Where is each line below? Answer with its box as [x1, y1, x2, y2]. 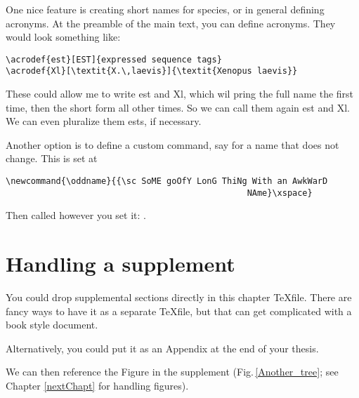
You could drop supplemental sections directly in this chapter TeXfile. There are [6, 290, 352, 305]
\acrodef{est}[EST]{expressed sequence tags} [6, 54, 222, 65]
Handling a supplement [6, 249, 235, 278]
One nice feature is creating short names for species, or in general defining [6, 2, 325, 16]
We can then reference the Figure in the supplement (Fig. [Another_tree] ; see [6, 364, 339, 379]
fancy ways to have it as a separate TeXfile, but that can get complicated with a [6, 303, 352, 318]
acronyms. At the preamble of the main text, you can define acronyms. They [6, 15, 336, 30]
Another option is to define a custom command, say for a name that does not [6, 137, 339, 152]
